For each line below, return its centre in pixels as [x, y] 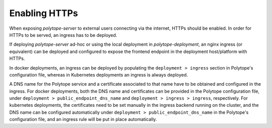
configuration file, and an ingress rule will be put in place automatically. [83, 119]
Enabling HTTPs [44, 13]
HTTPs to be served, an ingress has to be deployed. [63, 35]
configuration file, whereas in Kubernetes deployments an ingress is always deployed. [99, 75]
